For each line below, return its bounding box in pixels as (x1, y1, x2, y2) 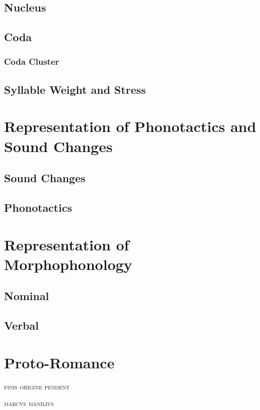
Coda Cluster (4, 55, 59, 68)
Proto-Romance (4, 352, 115, 372)
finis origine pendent (4, 381, 70, 391)
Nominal (4, 288, 49, 304)
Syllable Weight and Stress (4, 81, 146, 97)
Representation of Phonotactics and (4, 116, 256, 136)
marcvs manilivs (4, 398, 54, 408)
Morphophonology (4, 253, 132, 274)
